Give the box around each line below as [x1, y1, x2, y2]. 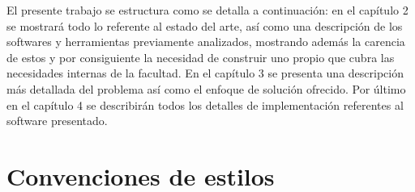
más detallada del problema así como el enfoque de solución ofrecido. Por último [6, 80, 406, 97]
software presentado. [6, 112, 108, 129]
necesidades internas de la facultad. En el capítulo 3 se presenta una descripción [6, 65, 404, 81]
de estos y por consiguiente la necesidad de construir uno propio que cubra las [6, 48, 395, 65]
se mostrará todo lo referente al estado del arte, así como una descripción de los [6, 17, 403, 34]
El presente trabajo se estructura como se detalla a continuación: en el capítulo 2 [6, 2, 409, 18]
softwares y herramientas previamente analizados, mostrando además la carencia [6, 33, 405, 50]
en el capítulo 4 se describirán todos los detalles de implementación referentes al [6, 96, 404, 113]
